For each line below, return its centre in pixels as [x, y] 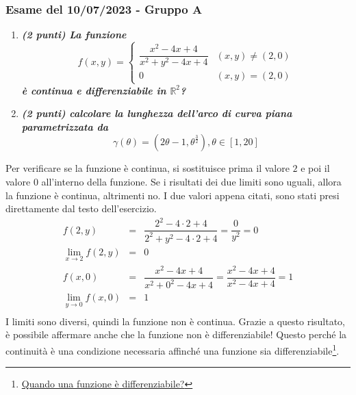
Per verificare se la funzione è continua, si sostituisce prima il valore [148, 168]
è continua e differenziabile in [94, 90]
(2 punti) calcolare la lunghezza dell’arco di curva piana [157, 113]
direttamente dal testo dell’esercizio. [81, 208]
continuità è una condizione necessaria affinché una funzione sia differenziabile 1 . [173, 349]
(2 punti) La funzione [74, 35]
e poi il [315, 168]
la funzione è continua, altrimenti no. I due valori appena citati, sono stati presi [173, 195]
